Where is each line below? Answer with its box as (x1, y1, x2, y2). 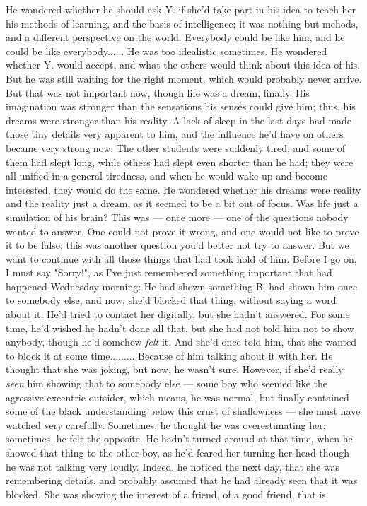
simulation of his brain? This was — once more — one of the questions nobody (6, 209, 349, 224)
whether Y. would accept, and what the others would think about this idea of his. (6, 57, 361, 72)
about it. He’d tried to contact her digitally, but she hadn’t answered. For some (6, 307, 350, 322)
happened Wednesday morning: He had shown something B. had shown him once (6, 278, 358, 293)
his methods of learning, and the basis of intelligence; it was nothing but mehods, (6, 16, 359, 30)
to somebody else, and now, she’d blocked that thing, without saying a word (6, 293, 337, 307)
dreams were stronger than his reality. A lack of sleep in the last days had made (6, 112, 352, 127)
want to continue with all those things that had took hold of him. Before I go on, (6, 251, 357, 266)
